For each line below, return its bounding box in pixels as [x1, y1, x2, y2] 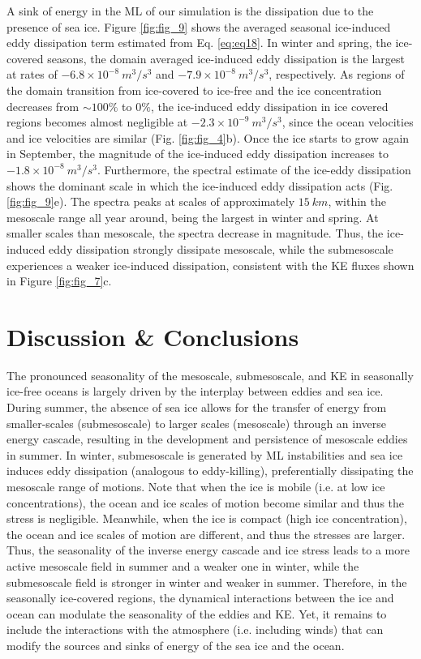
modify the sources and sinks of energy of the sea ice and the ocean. [6, 636, 345, 653]
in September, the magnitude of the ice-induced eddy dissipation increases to [6, 145, 389, 162]
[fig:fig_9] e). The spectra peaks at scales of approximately [6, 193, 295, 210]
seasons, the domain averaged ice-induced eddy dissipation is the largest [47, 49, 406, 66]
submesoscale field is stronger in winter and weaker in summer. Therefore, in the [6, 573, 407, 590]
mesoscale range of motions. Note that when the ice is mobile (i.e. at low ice [6, 477, 385, 494]
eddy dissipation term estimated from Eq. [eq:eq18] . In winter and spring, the [6, 34, 392, 51]
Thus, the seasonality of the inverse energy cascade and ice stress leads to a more [6, 541, 410, 558]
